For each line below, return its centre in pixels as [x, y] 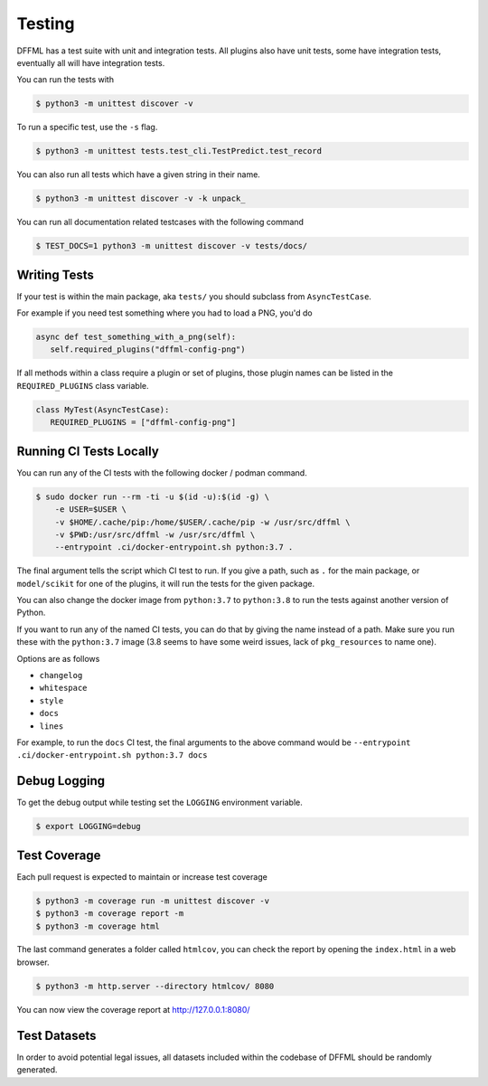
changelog [61, 675]
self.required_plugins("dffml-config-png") [148, 349]
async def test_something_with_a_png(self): [136, 337]
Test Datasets [56, 1035]
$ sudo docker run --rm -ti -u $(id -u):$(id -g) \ [153, 496]
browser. [33, 962]
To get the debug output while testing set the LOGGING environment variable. [160, 803]
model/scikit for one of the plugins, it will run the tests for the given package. [166, 583]
